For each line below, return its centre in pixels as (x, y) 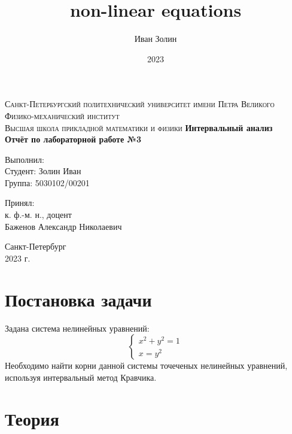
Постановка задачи (78, 299)
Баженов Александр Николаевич (63, 226)
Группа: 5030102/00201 (47, 182)
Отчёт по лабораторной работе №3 (73, 139)
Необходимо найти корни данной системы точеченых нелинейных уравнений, (146, 365)
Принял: (20, 203)
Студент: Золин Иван (43, 171)
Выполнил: (25, 159)
